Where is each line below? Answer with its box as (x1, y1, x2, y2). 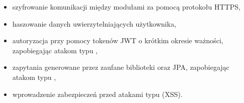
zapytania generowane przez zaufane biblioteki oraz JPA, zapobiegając (12, 62, 229, 72)
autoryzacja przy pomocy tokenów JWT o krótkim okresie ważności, (12, 35, 223, 46)
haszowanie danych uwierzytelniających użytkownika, (12, 18, 177, 29)
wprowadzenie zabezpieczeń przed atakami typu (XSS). (12, 88, 183, 99)
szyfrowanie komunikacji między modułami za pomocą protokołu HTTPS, (12, 2, 240, 12)
